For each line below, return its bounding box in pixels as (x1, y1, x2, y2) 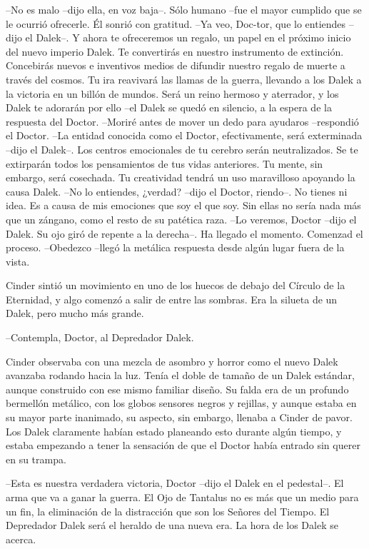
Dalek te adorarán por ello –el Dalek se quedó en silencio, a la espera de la (6, 100, 332, 115)
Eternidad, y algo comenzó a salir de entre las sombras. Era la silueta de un (6, 291, 338, 306)
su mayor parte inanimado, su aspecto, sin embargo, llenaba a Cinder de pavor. (6, 410, 353, 425)
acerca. (6, 531, 36, 546)
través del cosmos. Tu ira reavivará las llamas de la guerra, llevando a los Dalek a (6, 71, 362, 86)
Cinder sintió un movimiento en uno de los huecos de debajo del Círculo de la (6, 278, 345, 293)
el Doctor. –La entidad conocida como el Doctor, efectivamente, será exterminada (6, 128, 363, 143)
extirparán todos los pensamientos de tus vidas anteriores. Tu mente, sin (6, 156, 323, 171)
